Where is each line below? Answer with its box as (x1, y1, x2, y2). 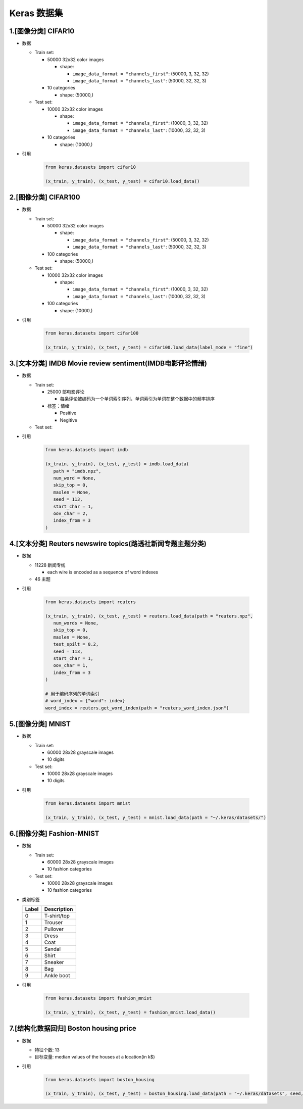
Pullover (44, 926, 64, 933)
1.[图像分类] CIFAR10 (9, 27, 75, 35)
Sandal (44, 945, 61, 952)
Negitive (60, 417, 78, 423)
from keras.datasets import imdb (45, 447, 128, 453)
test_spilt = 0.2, (53, 642, 99, 647)
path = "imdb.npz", (53, 468, 102, 474)
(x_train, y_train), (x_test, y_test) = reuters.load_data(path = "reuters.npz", (45, 613, 254, 619)
